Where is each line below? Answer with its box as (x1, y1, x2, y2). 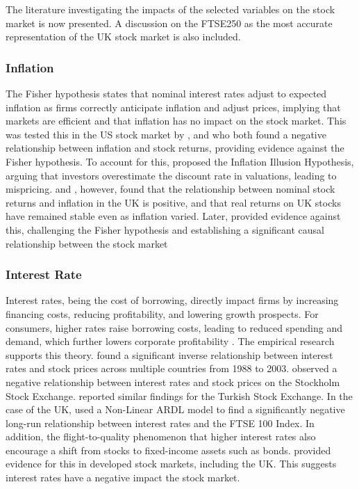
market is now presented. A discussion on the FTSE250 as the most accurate (6, 15, 333, 30)
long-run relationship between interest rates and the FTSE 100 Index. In (6, 415, 315, 430)
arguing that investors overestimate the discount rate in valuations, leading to (6, 168, 337, 182)
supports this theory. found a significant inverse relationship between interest (6, 347, 333, 362)
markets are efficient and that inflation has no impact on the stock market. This (6, 113, 347, 128)
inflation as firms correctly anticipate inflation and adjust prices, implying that (6, 99, 341, 114)
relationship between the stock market (6, 236, 168, 250)
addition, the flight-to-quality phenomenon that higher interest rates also (6, 429, 316, 444)
